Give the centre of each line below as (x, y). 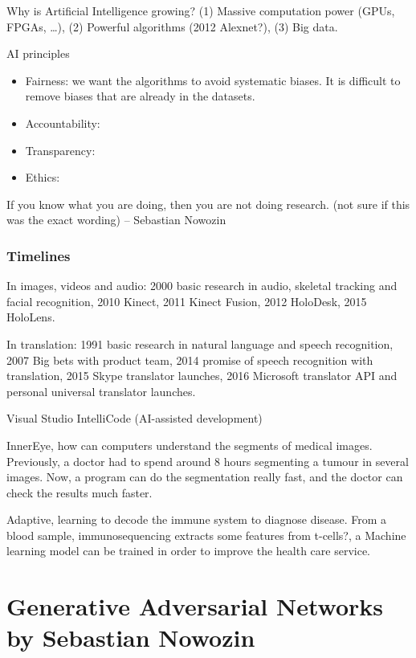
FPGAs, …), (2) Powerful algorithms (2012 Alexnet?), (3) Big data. (172, 26)
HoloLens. (31, 317)
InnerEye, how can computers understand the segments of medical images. (190, 445)
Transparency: (60, 150)
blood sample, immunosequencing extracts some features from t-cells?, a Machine (206, 535)
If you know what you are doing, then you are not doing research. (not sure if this (208, 204)
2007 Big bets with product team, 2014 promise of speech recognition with (190, 360)
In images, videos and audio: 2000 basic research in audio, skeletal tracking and (202, 286)
